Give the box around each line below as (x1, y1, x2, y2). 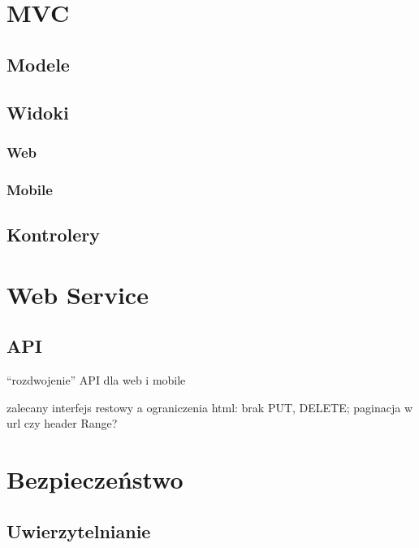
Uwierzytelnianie (6, 518, 151, 543)
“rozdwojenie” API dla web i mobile (6, 371, 186, 388)
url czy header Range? (6, 415, 118, 432)
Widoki (6, 99, 69, 124)
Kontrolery (6, 222, 100, 247)
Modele (6, 51, 70, 76)
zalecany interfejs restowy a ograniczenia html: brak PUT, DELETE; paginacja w (6, 398, 413, 415)
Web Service (6, 277, 149, 311)
